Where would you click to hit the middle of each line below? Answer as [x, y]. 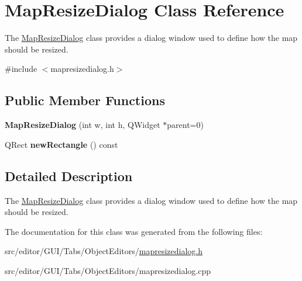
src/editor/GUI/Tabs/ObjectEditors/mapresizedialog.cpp [108, 270]
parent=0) [185, 125]
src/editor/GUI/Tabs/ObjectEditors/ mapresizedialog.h [104, 251]
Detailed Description [69, 176]
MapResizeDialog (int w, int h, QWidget [83, 125]
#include [21, 69]
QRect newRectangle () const [61, 144]
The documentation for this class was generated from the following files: [134, 231]
